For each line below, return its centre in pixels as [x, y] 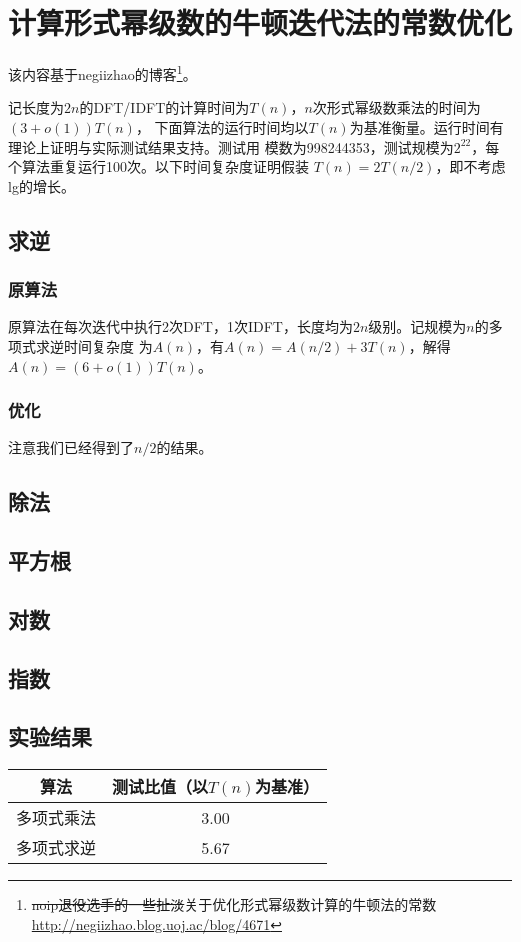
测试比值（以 [160, 787]
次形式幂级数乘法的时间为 [396, 107]
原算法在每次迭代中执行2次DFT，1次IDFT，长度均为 [180, 326]
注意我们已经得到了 [71, 447]
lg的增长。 [41, 185]
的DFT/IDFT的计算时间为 [164, 107]
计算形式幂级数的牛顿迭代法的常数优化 [260, 22]
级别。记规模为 [417, 326]
